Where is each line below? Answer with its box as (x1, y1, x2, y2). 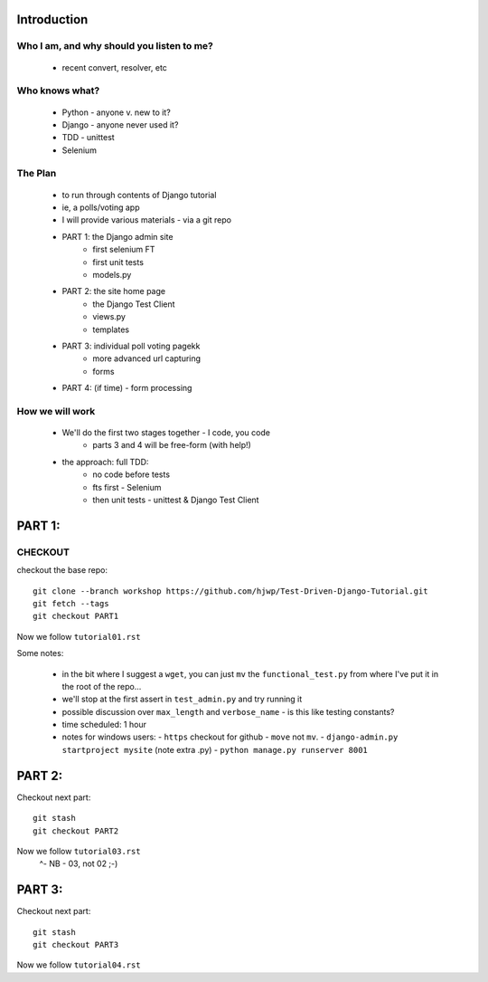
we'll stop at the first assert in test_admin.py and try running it (61, 693, 303, 705)
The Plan (16, 167, 57, 180)
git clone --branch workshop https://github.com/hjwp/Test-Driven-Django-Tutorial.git (33, 586, 428, 596)
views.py (92, 311, 127, 322)
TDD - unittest (61, 132, 115, 143)
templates (92, 324, 130, 335)
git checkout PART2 (33, 825, 119, 836)
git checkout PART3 (33, 939, 119, 950)
